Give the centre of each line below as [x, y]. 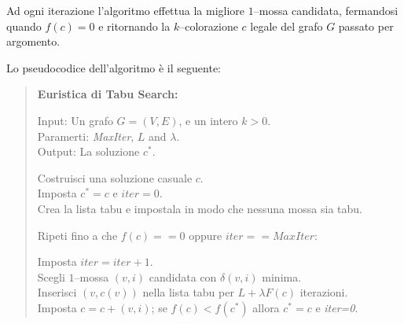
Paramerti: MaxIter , [86, 136]
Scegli [51, 276]
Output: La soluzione [88, 151]
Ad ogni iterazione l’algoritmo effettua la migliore [126, 10]
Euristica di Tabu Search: [108, 94]
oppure [206, 235]
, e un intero [208, 120]
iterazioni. [324, 292]
